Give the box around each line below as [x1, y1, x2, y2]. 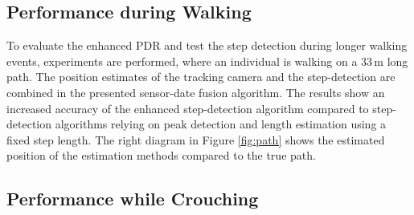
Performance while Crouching [6, 186, 259, 211]
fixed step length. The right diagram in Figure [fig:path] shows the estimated [6, 131, 385, 148]
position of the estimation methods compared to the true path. [6, 147, 316, 164]
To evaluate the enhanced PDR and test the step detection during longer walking [6, 37, 408, 54]
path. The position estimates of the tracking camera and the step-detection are [6, 68, 396, 85]
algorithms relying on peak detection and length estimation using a [55, 116, 387, 132]
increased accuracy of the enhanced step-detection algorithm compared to [6, 99, 369, 116]
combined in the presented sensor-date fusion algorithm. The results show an [6, 83, 385, 100]
